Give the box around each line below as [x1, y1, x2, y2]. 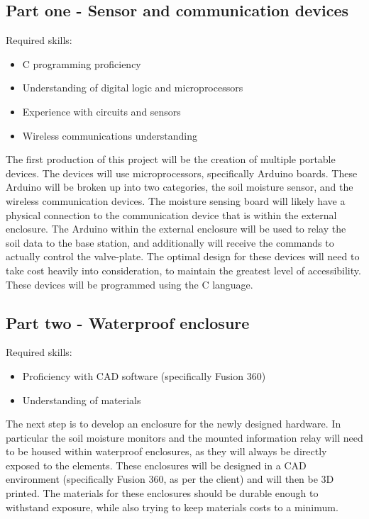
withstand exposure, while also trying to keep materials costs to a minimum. [6, 499, 338, 514]
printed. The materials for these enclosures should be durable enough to [6, 486, 319, 501]
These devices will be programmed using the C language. [6, 277, 253, 291]
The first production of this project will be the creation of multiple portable [6, 152, 336, 167]
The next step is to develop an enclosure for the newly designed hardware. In [6, 416, 341, 431]
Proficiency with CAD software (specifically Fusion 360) [22, 368, 266, 383]
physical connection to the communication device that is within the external [6, 207, 337, 222]
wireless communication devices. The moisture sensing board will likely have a [6, 193, 346, 208]
